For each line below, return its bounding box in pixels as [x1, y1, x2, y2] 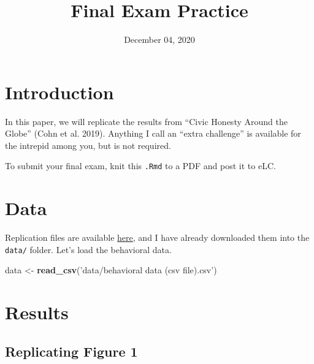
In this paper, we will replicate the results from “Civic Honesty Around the [5, 115, 288, 127]
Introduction [5, 79, 114, 104]
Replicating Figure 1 [5, 341, 138, 360]
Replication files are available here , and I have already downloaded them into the [5, 231, 310, 244]
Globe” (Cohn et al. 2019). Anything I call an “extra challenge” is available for [5, 127, 301, 140]
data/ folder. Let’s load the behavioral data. [5, 243, 172, 256]
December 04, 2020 [124, 33, 195, 46]
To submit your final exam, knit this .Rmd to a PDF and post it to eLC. [5, 159, 276, 172]
